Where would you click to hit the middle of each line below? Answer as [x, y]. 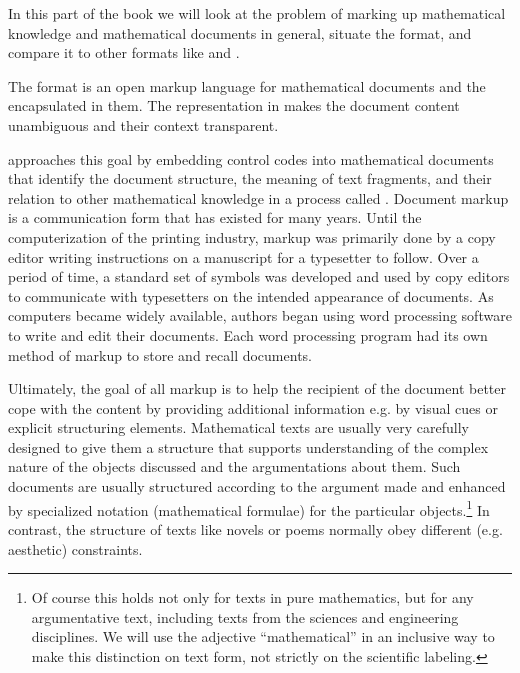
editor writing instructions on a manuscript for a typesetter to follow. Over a [243, 256]
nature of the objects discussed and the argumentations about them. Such [234, 466]
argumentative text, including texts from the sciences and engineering [245, 616]
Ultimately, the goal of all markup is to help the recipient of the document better [257, 388]
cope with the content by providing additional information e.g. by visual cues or [253, 407]
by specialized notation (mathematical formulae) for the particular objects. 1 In [249, 508]
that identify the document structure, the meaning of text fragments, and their [250, 178]
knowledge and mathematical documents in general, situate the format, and [240, 32]
